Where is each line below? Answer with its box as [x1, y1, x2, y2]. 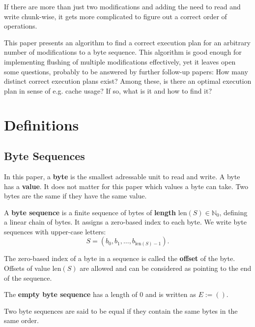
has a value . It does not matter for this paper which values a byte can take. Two [4, 181, 249, 191]
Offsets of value [4, 263, 50, 273]
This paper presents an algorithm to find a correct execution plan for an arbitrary [4, 37, 251, 47]
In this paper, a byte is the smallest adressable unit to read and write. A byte [4, 171, 240, 181]
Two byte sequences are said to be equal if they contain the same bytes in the [4, 305, 238, 316]
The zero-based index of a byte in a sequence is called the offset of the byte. [4, 253, 235, 263]
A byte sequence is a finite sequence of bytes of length [4, 207, 176, 217]
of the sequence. [4, 272, 52, 283]
